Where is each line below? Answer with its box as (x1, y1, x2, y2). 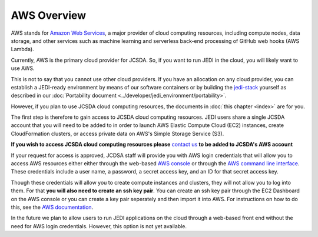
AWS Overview (11, 9, 87, 22)
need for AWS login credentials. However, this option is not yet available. (11, 222, 187, 229)
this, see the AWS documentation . (11, 203, 94, 211)
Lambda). (11, 46, 35, 53)
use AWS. (11, 65, 35, 72)
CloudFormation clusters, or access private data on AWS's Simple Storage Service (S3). (11, 130, 224, 137)
